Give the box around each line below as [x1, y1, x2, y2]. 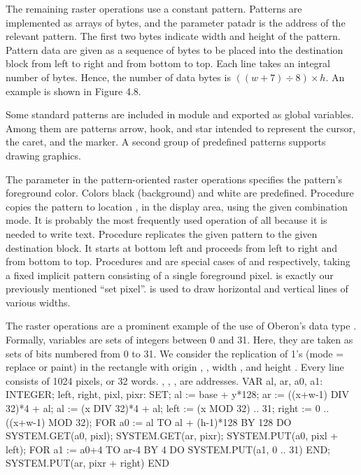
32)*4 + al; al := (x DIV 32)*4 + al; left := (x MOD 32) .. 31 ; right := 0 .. [6, 401, 330, 416]
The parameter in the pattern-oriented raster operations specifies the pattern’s [6, 171, 342, 186]
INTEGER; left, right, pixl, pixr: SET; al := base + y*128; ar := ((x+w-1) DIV [6, 387, 349, 402]
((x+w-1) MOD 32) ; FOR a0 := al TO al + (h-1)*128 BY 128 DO [6, 414, 292, 429]
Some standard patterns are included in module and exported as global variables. [6, 107, 354, 122]
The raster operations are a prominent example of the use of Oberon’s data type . [6, 318, 357, 333]
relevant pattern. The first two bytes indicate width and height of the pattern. [6, 29, 341, 43]
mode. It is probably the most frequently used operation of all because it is [6, 213, 327, 227]
